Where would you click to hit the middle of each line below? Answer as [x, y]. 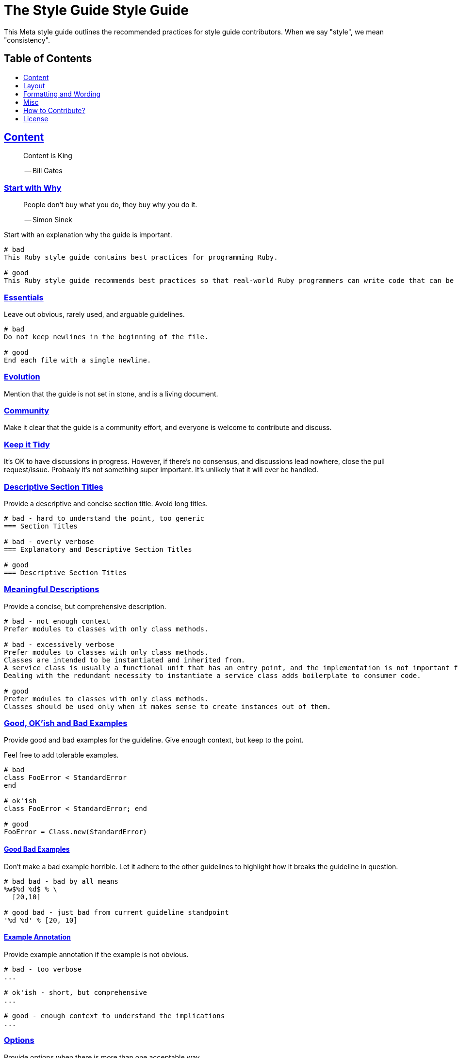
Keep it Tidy [27, 444]
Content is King [48, 156]
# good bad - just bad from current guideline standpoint [116, 912]
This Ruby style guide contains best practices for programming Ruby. [141, 257]
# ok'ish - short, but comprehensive [76, 992]
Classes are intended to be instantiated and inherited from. [125, 660]
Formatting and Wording [62, 94]
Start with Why [33, 188]
